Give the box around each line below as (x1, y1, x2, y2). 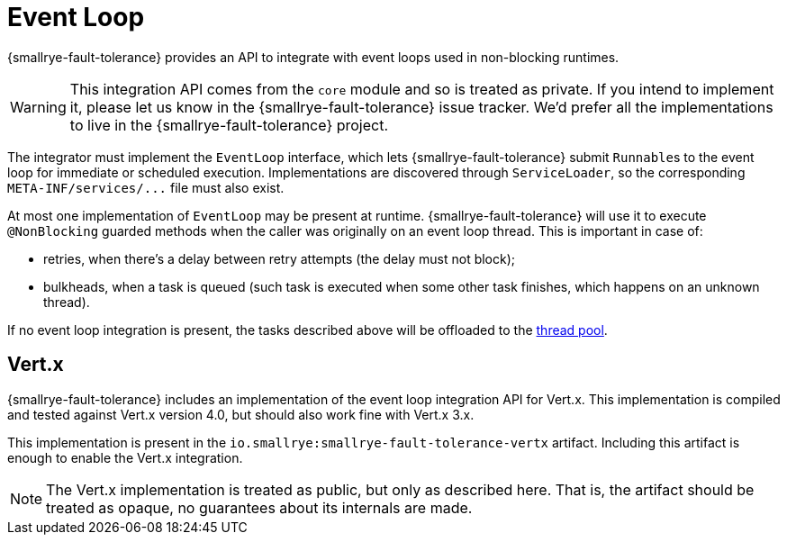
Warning (10, 97, 67, 116)
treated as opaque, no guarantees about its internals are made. (46, 498, 473, 517)
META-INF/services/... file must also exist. (7, 179, 285, 195)
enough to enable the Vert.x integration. (7, 449, 243, 465)
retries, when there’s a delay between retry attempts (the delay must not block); (43, 250, 516, 266)
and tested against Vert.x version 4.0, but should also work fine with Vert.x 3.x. (7, 406, 475, 422)
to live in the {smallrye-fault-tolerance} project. (69, 115, 389, 134)
